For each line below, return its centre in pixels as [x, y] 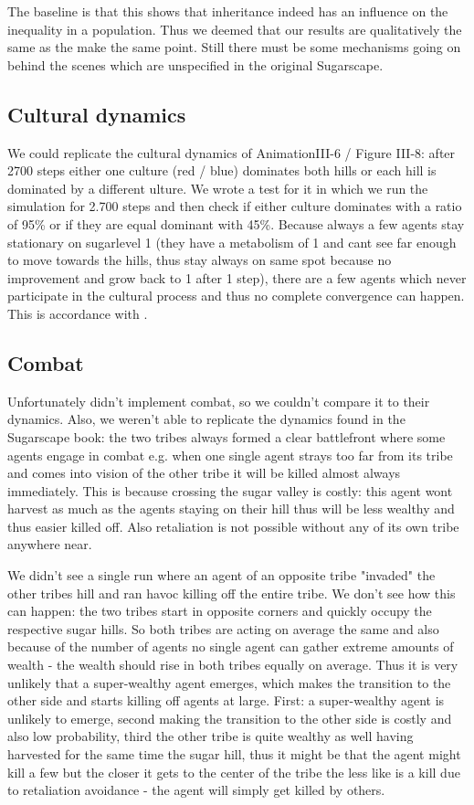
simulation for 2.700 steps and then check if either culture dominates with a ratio [235, 206]
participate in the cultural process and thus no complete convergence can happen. [236, 296]
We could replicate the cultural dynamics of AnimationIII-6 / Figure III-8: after [232, 152]
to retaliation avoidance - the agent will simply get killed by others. [196, 790]
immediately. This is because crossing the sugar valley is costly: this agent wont [230, 490]
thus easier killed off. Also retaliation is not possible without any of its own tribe [233, 526]
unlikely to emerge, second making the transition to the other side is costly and [230, 718]
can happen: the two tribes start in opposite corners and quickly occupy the [220, 611]
